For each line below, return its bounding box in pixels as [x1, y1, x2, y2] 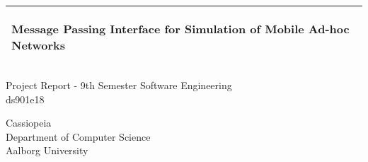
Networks [11, 37, 66, 53]
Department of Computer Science [6, 129, 151, 144]
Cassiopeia [6, 115, 52, 130]
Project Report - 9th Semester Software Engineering [6, 78, 232, 92]
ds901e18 [6, 91, 45, 106]
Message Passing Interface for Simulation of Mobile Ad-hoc [11, 21, 350, 37]
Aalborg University [6, 143, 88, 158]
